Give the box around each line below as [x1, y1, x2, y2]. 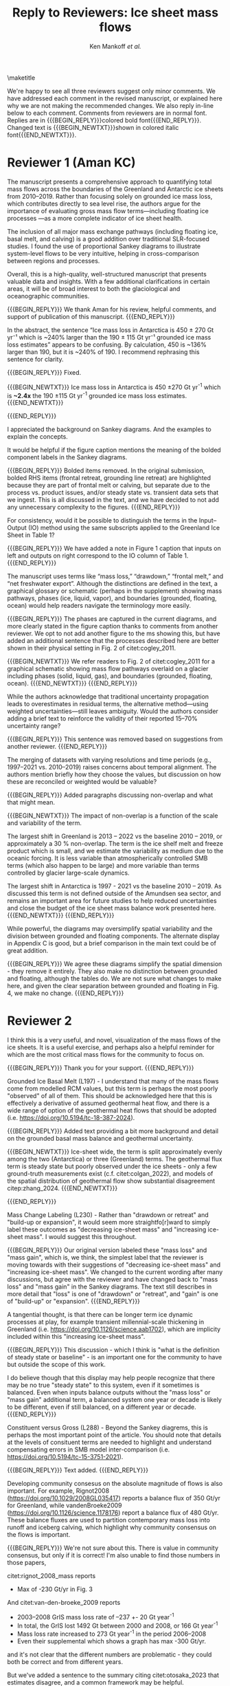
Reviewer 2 [7, 1013, 72, 1029]
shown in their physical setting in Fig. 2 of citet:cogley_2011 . [7, 644, 176, 653]
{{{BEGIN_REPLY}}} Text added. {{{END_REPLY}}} [7, 1466, 149, 1474]
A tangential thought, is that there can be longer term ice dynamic [7, 1311, 194, 1319]
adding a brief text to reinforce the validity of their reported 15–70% [7, 714, 198, 723]
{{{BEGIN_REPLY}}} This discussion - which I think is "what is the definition [7, 1346, 220, 1354]
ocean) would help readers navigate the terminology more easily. [7, 602, 191, 610]
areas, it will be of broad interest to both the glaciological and [7, 284, 181, 293]
